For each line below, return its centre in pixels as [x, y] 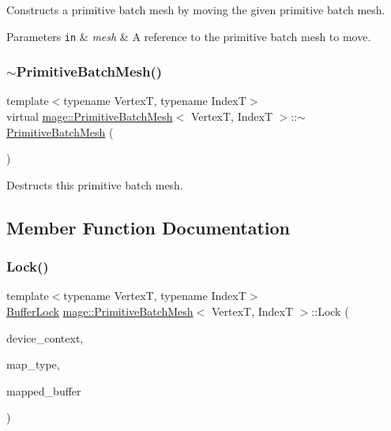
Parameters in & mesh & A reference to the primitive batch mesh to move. [189, 36]
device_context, [45, 337]
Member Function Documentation [149, 227]
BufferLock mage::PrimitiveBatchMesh [100, 311]
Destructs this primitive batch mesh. [95, 184]
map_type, [33, 364]
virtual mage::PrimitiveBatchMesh [90, 116]
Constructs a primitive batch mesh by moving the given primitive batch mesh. [196, 9]
